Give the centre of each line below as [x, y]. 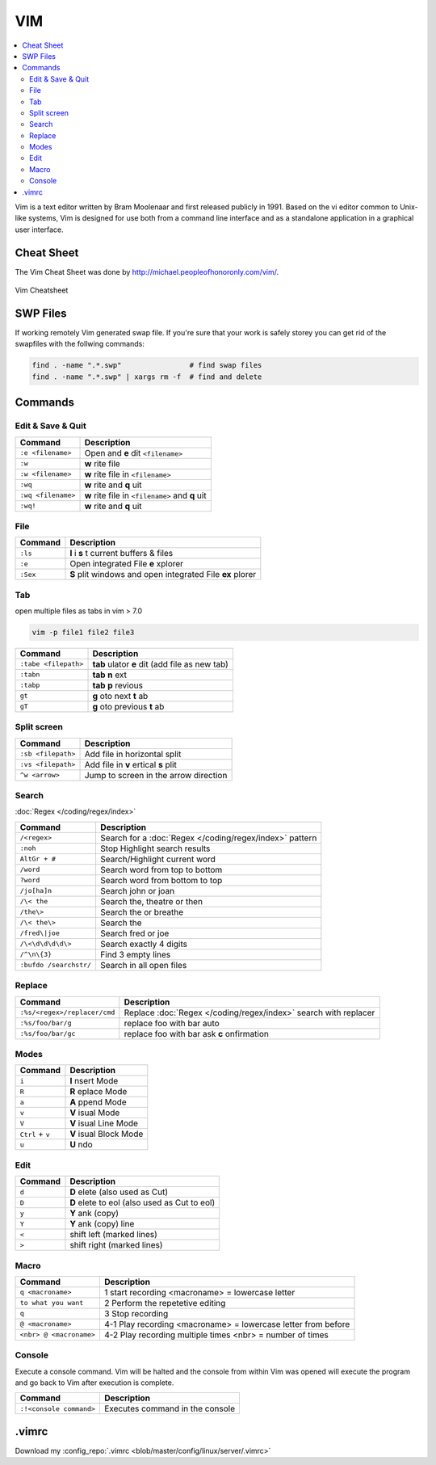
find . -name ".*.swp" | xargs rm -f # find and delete [147, 377]
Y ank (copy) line [102, 1224]
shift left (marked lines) [113, 1235]
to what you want [52, 1303]
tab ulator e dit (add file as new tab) [161, 664]
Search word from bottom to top [161, 880]
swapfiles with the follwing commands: [80, 344]
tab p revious [117, 685]
